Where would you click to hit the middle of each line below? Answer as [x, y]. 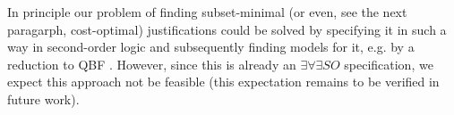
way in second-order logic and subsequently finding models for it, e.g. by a [211, 47]
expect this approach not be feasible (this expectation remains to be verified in [223, 82]
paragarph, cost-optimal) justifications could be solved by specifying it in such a [227, 29]
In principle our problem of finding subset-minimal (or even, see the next [207, 12]
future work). [43, 99]
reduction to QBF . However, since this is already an [152, 64]
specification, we [389, 64]
